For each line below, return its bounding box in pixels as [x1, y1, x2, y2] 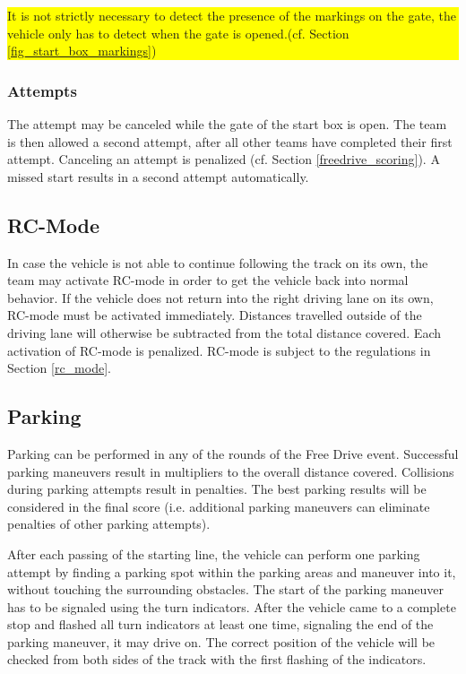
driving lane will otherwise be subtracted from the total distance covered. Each [7, 323, 442, 341]
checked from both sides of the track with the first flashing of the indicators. [7, 650, 427, 669]
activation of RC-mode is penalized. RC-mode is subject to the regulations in [7, 341, 431, 359]
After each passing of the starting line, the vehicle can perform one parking [7, 544, 420, 563]
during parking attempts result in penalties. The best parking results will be [7, 480, 427, 498]
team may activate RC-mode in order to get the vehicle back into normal [7, 271, 409, 289]
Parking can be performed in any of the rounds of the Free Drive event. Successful [7, 444, 459, 462]
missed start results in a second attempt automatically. [7, 167, 309, 186]
